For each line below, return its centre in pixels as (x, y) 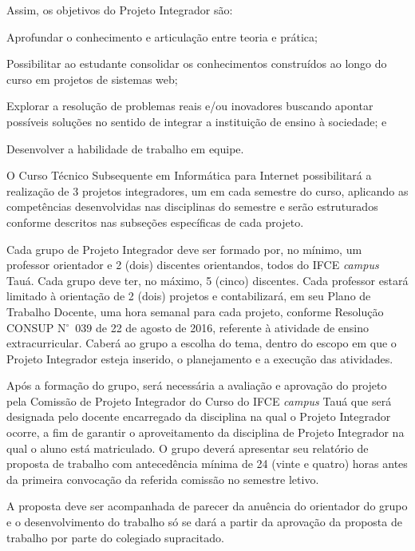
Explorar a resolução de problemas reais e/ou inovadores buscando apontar (190, 106)
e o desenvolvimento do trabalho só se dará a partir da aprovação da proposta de (204, 522)
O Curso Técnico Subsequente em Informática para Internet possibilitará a (189, 175)
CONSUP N (36, 327)
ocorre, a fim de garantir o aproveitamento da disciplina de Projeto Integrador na (206, 432)
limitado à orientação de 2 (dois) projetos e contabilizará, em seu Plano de (189, 296)
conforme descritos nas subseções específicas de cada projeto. (155, 222)
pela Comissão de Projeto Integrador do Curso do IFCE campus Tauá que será (199, 400)
